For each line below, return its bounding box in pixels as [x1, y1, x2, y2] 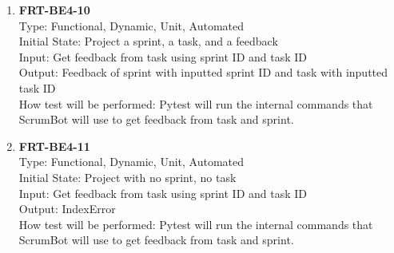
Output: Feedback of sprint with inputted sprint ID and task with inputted [18, 64, 388, 81]
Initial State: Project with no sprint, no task [18, 168, 237, 185]
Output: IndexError [18, 200, 116, 217]
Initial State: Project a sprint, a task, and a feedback [18, 33, 278, 49]
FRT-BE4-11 [18, 137, 90, 154]
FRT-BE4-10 [18, 2, 90, 18]
